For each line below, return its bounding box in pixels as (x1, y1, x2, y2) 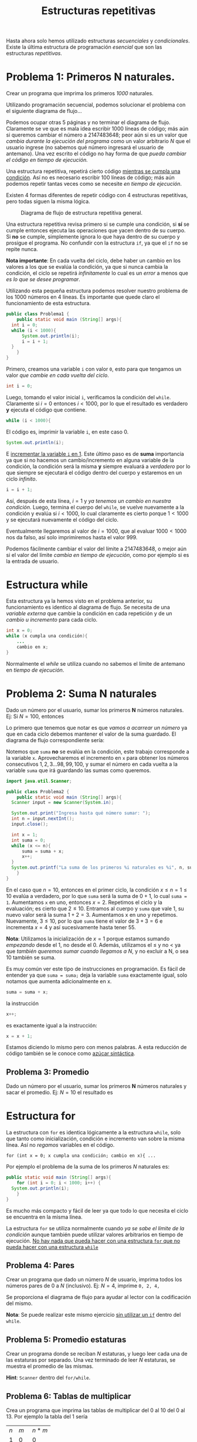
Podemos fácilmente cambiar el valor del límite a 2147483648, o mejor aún (6, 545, 187, 552)
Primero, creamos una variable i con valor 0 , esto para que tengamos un (6, 366, 182, 372)
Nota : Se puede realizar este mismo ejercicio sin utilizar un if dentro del (6, 1311, 181, 1319)
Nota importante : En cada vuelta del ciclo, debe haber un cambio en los (6, 257, 181, 264)
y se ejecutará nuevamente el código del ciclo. (6, 516, 119, 523)
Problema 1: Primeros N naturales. (6, 71, 175, 84)
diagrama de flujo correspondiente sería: (6, 736, 104, 743)
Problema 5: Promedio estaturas (6, 1334, 127, 1344)
